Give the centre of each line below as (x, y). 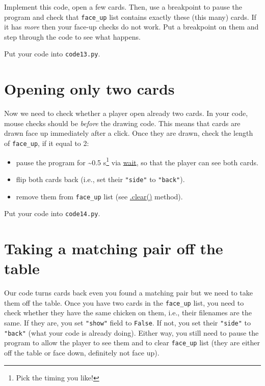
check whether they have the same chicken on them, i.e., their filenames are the (128, 313)
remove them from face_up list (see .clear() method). (99, 196)
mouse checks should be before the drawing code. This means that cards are (122, 123)
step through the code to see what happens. (72, 36)
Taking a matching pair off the (114, 248)
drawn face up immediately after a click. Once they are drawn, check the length (129, 133)
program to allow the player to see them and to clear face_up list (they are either (132, 343)
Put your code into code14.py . (52, 213)
